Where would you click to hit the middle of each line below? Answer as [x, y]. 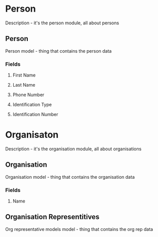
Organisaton [32, 135]
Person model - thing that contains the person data [58, 51]
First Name [24, 75]
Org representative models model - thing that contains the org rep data [79, 229]
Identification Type [32, 105]
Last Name [24, 85]
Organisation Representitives [52, 217]
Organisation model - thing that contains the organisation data [70, 177]
